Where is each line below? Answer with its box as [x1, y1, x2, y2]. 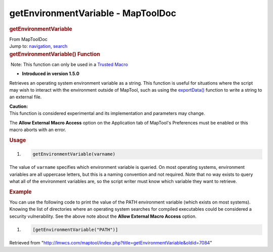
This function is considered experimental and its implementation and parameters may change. [9, 110, 205, 116]
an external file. [9, 94, 42, 100]
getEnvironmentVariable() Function [9, 50, 101, 57]
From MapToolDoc [9, 36, 48, 42]
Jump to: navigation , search [9, 43, 68, 49]
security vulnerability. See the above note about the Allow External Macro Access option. [9, 213, 197, 219]
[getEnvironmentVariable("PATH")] [32, 227, 118, 232]
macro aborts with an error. [9, 127, 66, 133]
